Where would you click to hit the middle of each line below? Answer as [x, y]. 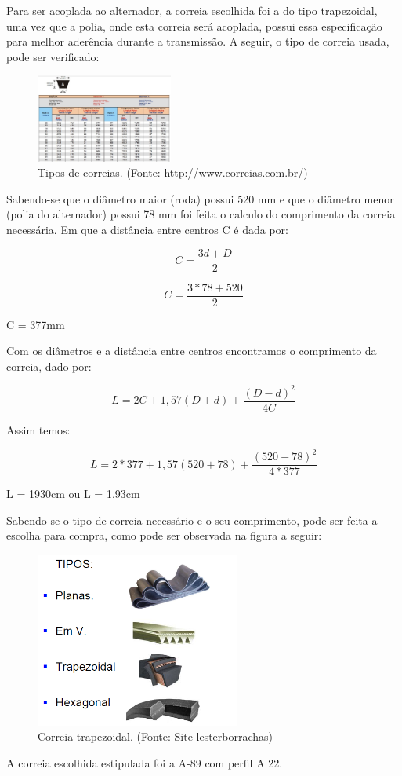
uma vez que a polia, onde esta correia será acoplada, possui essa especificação [194, 26]
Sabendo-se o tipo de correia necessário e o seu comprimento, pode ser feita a [192, 520]
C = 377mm [36, 324]
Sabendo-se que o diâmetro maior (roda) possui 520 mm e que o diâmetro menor [200, 198]
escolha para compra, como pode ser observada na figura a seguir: [164, 535]
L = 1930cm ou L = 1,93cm [73, 494]
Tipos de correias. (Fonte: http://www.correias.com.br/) [173, 172]
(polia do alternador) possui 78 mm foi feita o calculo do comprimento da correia [201, 214]
